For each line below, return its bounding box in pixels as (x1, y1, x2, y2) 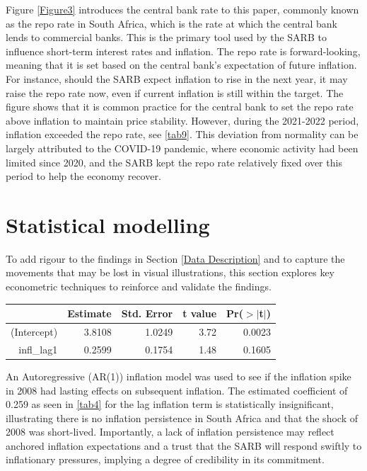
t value (182, 306, 217, 321)
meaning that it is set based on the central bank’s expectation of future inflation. (6, 57, 357, 72)
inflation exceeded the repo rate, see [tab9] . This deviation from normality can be (6, 127, 359, 142)
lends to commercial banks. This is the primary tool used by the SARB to (6, 30, 327, 45)
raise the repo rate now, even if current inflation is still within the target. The (6, 85, 344, 100)
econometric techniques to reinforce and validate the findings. (6, 279, 272, 294)
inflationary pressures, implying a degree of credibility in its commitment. (6, 452, 325, 467)
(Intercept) (11, 324, 58, 339)
